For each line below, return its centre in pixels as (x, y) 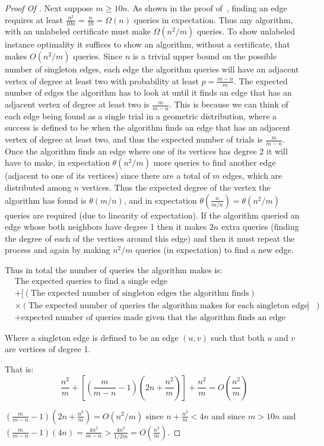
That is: (19, 368)
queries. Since (98, 56)
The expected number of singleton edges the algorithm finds (140, 293)
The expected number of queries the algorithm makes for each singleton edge (168, 306)
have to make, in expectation (57, 162)
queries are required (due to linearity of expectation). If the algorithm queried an (152, 215)
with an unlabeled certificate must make (78, 31)
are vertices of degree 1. (48, 349)
